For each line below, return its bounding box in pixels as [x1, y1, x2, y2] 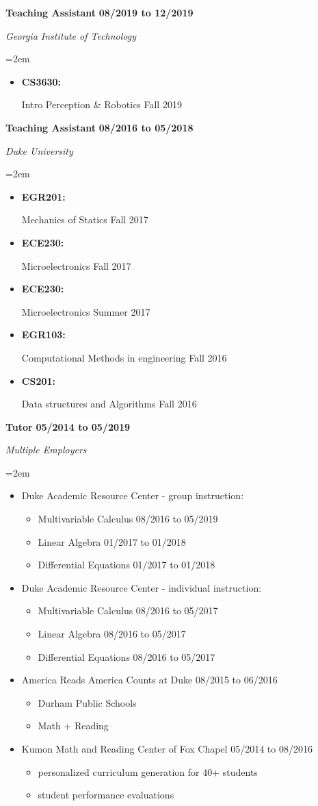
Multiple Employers [5, 442, 87, 457]
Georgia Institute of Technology [5, 28, 137, 42]
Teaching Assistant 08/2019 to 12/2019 [5, 5, 194, 19]
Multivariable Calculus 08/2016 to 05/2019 [38, 512, 218, 526]
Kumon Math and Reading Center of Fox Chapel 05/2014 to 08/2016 [21, 742, 313, 755]
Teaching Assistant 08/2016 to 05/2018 [5, 120, 194, 134]
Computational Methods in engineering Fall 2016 [21, 350, 227, 364]
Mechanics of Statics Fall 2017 [21, 212, 148, 227]
